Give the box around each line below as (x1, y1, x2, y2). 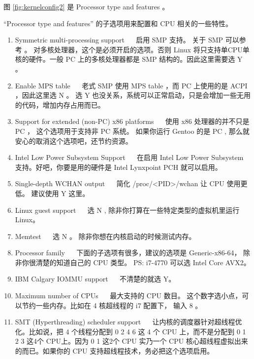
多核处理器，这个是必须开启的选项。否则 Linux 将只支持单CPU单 (40, 44, 250, 54)
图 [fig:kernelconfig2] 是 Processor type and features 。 (3, 1, 169, 11)
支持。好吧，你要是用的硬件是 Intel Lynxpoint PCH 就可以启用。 (15, 161, 222, 172)
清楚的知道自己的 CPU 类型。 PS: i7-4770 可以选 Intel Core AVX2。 (35, 257, 251, 267)
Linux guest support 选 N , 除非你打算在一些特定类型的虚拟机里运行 (15, 204, 240, 215)
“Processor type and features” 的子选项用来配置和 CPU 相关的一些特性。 (3, 18, 233, 28)
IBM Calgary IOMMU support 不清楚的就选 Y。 (15, 274, 176, 284)
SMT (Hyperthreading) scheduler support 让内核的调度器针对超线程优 (15, 317, 242, 327)
